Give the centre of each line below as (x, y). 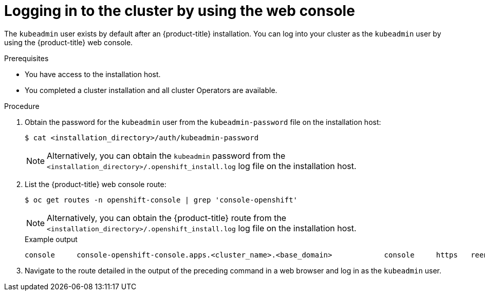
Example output (51, 239)
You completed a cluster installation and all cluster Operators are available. (151, 90)
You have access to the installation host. (93, 74)
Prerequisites (26, 58)
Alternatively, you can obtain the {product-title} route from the (167, 218)
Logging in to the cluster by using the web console (180, 11)
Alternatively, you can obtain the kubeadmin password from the (166, 155)
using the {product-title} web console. (69, 42)
